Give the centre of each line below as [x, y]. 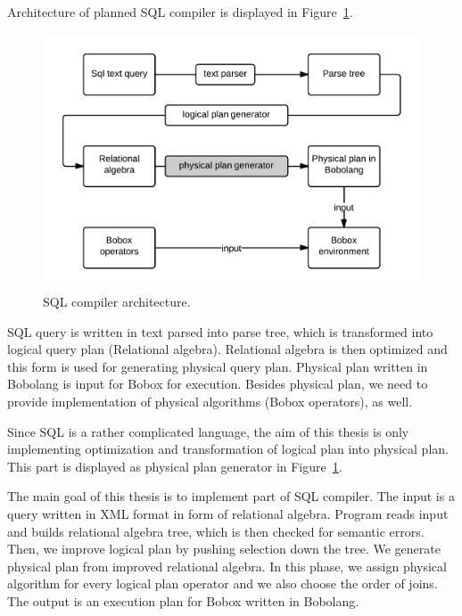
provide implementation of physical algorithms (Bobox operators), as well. [210, 401]
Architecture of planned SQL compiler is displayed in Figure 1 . [180, 12]
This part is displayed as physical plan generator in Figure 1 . [175, 466]
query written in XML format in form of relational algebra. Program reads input [228, 513]
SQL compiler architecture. [117, 301]
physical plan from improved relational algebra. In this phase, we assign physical [227, 566]
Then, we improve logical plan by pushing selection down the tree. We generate [224, 549]
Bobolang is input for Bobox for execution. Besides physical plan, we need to [218, 384]
